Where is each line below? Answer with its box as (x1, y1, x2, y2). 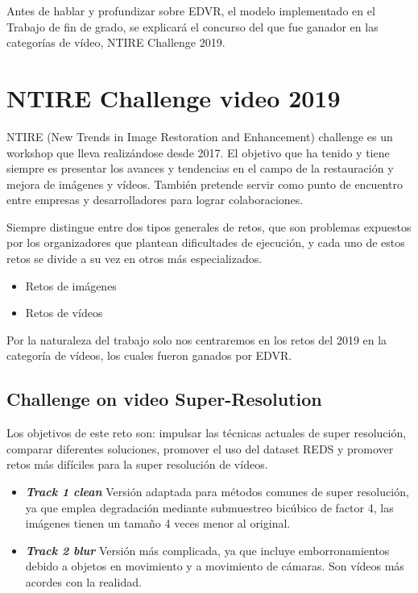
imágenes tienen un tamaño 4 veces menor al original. (25, 515, 291, 532)
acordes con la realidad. (25, 573, 142, 590)
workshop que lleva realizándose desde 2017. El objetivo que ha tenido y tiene (6, 144, 390, 161)
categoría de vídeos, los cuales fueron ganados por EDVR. (6, 347, 292, 364)
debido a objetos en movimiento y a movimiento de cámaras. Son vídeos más (25, 558, 404, 574)
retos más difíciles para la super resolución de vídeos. (6, 456, 268, 473)
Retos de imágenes (25, 277, 117, 294)
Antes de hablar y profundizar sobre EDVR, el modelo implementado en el (6, 2, 375, 19)
